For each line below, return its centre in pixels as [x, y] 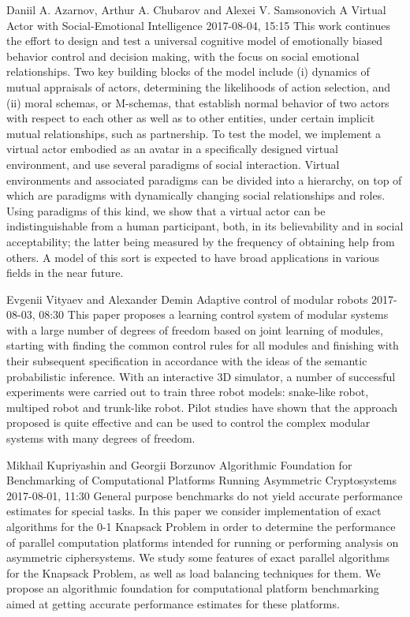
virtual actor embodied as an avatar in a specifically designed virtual [172, 149]
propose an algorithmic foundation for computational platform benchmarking [193, 588]
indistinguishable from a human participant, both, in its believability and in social [205, 226]
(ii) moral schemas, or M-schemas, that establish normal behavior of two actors [198, 102]
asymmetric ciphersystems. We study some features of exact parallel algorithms [198, 557]
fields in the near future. [65, 273]
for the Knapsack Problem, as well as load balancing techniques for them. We [194, 572]
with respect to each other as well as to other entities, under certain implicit [191, 118]
